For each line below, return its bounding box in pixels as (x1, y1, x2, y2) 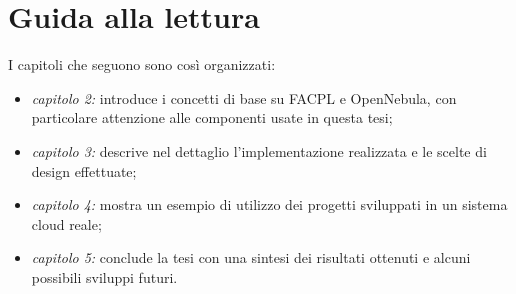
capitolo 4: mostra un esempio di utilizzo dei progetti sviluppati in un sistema (31, 194, 508, 215)
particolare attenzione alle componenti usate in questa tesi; (31, 107, 393, 128)
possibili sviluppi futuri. (31, 266, 178, 287)
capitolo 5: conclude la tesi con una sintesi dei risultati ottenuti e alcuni (31, 247, 471, 268)
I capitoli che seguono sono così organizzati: (8, 54, 276, 75)
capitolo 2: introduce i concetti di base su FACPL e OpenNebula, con (31, 87, 457, 108)
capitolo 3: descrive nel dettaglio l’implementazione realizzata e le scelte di (31, 140, 487, 161)
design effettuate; (31, 160, 137, 181)
